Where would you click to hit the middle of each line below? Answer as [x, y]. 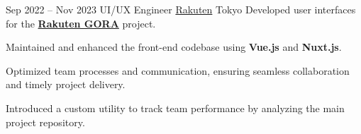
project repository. [45, 122]
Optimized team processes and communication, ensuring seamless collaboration [178, 70]
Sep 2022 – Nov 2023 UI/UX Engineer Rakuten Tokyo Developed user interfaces [181, 9]
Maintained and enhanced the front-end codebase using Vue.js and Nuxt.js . [174, 47]
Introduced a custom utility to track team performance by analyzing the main [175, 108]
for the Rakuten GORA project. [81, 23]
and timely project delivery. [66, 84]
